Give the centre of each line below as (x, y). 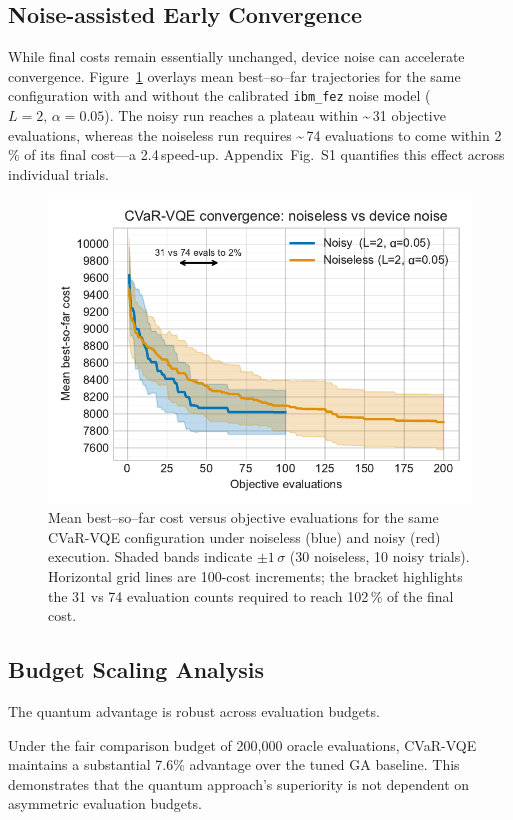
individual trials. (58, 173)
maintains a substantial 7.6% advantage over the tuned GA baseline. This (234, 764)
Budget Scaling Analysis (136, 669)
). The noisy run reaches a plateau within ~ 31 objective (275, 115)
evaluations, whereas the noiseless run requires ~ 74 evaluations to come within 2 (255, 134)
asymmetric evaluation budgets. (105, 803)
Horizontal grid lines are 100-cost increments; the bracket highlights (255, 576)
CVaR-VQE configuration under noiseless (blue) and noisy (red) (244, 536)
